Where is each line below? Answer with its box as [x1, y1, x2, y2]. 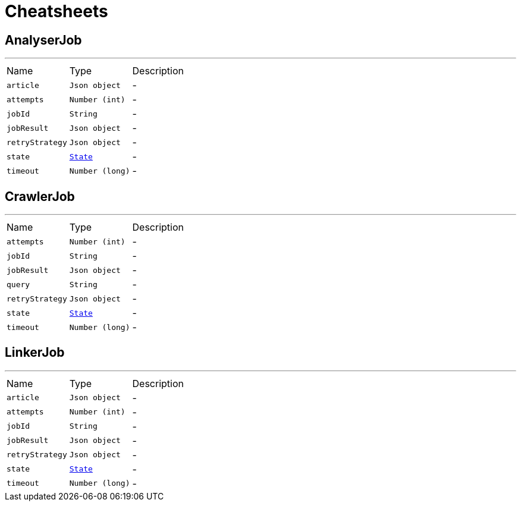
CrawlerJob [5, 188, 75, 204]
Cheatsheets [5, 1, 108, 21]
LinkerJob [5, 345, 65, 360]
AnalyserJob [5, 32, 82, 48]
